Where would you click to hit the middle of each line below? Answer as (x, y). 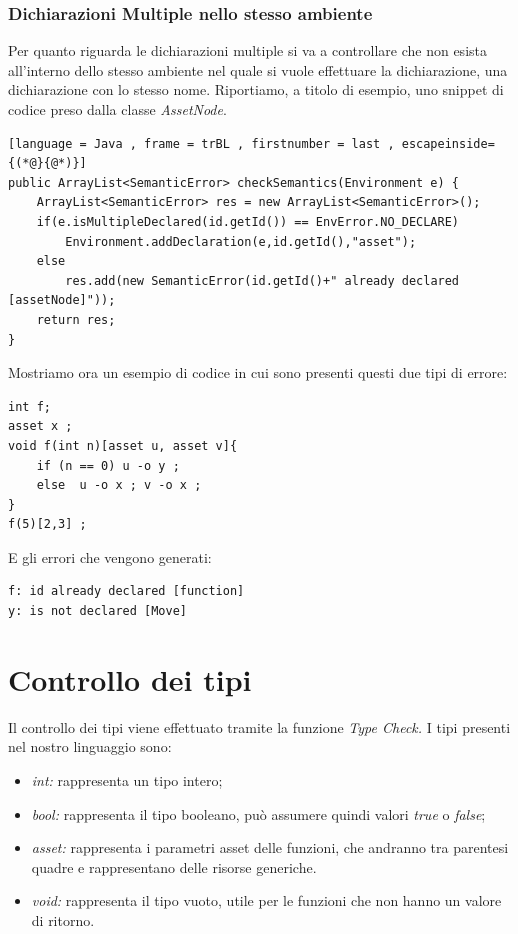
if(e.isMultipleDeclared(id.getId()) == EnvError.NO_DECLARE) (248, 221)
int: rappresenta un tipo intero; (127, 779)
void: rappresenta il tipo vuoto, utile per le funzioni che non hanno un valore (266, 900)
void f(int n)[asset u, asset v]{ (123, 445)
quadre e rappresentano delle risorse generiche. (174, 866)
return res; (76, 319)
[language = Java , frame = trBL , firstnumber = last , (201, 143)
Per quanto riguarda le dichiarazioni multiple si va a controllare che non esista (247, 50)
